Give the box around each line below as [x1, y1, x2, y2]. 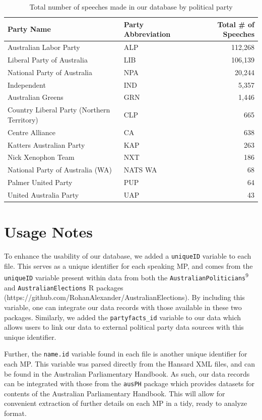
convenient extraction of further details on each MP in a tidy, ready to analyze [4, 398, 247, 408]
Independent [8, 79, 46, 90]
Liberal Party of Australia [8, 54, 88, 65]
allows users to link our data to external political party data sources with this [4, 322, 244, 332]
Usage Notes [4, 221, 93, 242]
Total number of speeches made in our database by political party [29, 2, 233, 12]
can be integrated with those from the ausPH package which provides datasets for [4, 378, 255, 389]
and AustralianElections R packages [4, 282, 123, 292]
